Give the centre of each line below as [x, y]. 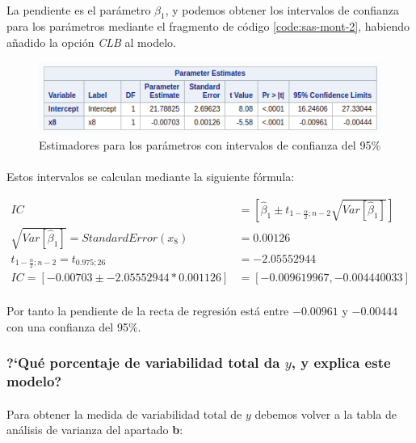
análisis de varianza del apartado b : [95, 430]
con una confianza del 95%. [74, 326]
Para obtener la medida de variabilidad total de [124, 413]
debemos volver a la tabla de [326, 413]
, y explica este [341, 363]
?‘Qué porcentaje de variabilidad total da [143, 363]
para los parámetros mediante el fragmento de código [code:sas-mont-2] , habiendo [208, 26]
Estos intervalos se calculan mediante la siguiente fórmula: [151, 177]
